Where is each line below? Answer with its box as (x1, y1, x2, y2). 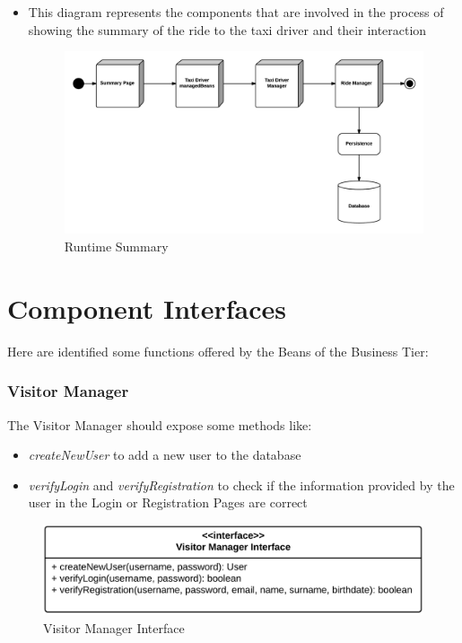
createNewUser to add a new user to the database (28, 445, 301, 464)
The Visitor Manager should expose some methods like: (7, 415, 312, 434)
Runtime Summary (64, 237, 169, 255)
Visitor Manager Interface (43, 618, 185, 637)
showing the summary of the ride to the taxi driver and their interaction (28, 20, 427, 39)
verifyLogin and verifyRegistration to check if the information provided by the (28, 475, 455, 494)
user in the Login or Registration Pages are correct (28, 493, 308, 512)
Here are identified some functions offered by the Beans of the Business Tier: (7, 341, 429, 360)
